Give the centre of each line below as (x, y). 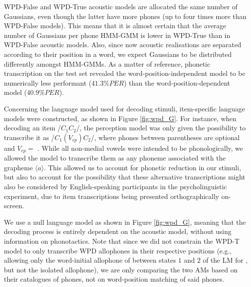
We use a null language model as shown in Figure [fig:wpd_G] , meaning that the (125, 222)
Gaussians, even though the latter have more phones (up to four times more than (125, 16)
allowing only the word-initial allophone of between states (90, 260)
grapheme (19, 167)
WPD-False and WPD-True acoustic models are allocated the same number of (121, 6)
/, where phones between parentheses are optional (165, 137)
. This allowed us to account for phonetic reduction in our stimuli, (143, 167)
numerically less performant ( (48, 82)
